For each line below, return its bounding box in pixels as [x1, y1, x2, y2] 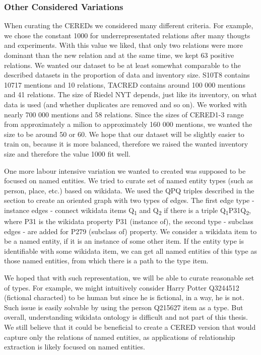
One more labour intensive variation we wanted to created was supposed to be [4, 165, 246, 176]
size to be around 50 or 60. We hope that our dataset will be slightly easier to [4, 128, 244, 139]
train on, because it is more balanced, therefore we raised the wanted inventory [4, 138, 248, 149]
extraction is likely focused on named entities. [4, 341, 145, 352]
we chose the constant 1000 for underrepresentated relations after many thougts [4, 30, 250, 40]
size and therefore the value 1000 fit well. [4, 148, 130, 159]
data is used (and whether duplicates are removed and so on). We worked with [4, 99, 247, 109]
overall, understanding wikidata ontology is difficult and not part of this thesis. [4, 312, 248, 322]
